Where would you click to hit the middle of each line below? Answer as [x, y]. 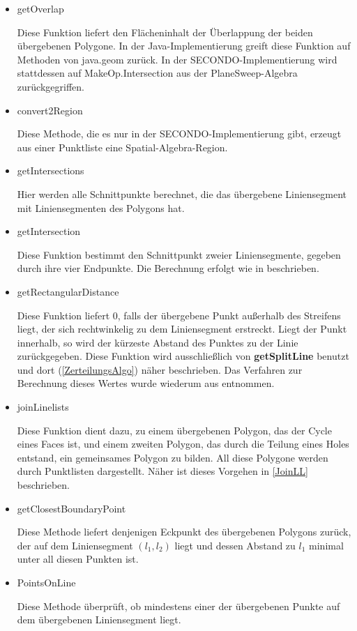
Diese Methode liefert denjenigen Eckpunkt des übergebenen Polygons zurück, [184, 532]
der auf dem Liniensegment [75, 545]
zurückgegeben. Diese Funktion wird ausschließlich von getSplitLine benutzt [183, 356]
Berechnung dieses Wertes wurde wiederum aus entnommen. [146, 383]
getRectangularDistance [68, 291]
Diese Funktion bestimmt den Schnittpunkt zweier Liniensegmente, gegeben [179, 254]
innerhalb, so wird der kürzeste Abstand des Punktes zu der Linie [158, 342]
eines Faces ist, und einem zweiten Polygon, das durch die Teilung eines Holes [183, 444]
